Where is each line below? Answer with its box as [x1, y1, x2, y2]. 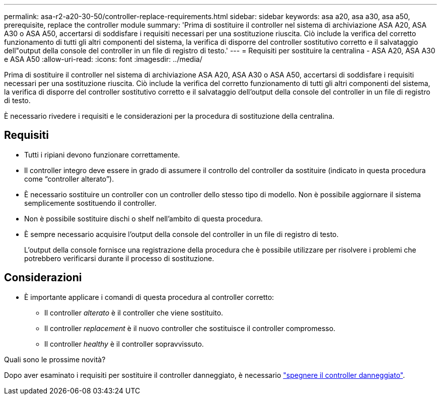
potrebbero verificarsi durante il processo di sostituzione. [24, 254, 214, 263]
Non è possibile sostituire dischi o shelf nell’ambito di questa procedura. [24, 214, 263, 223]
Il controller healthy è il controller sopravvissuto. [44, 339, 204, 348]
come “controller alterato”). [24, 174, 114, 183]
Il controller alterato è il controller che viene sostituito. [44, 308, 224, 317]
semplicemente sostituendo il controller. [24, 198, 157, 207]
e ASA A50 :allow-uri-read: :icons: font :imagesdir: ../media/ [4, 55, 202, 63]
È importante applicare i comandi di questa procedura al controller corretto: [24, 292, 274, 301]
